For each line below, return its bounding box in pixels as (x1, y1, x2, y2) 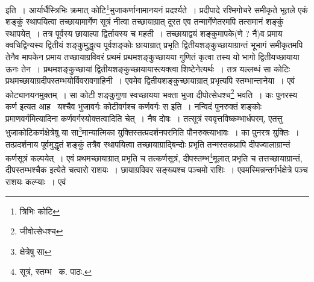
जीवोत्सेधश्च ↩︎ (19, 225, 63, 237)
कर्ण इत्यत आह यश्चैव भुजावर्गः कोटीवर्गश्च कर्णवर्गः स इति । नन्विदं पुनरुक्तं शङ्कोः (5, 100, 262, 113)
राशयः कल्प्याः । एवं (5, 175, 66, 187)
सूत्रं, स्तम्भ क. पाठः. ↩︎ (19, 265, 92, 278)
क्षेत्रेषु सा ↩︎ (19, 245, 52, 257)
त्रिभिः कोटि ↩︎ (19, 204, 60, 217)
